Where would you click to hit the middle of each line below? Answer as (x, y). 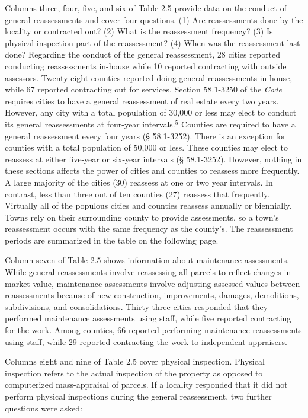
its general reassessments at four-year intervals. (90, 124)
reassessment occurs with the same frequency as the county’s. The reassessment (149, 229)
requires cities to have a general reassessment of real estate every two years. (142, 100)
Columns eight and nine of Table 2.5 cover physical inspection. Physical (135, 361)
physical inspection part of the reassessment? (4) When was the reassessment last (153, 42)
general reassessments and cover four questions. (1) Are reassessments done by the (154, 19)
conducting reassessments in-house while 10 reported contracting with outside (146, 66)
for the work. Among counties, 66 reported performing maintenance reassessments (153, 330)
